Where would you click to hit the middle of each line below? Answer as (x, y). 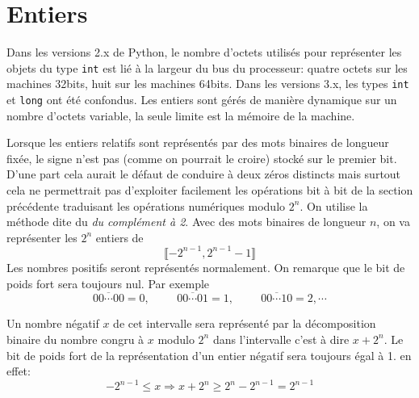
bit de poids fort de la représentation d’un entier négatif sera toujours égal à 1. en (209, 355)
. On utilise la (334, 205)
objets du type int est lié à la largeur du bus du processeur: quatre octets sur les (207, 67)
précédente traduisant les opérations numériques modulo (146, 205)
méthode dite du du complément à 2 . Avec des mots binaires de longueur (186, 222)
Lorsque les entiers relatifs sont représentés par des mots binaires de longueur (198, 142)
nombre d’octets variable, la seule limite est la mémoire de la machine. (181, 115)
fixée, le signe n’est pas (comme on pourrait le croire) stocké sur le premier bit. (202, 158)
